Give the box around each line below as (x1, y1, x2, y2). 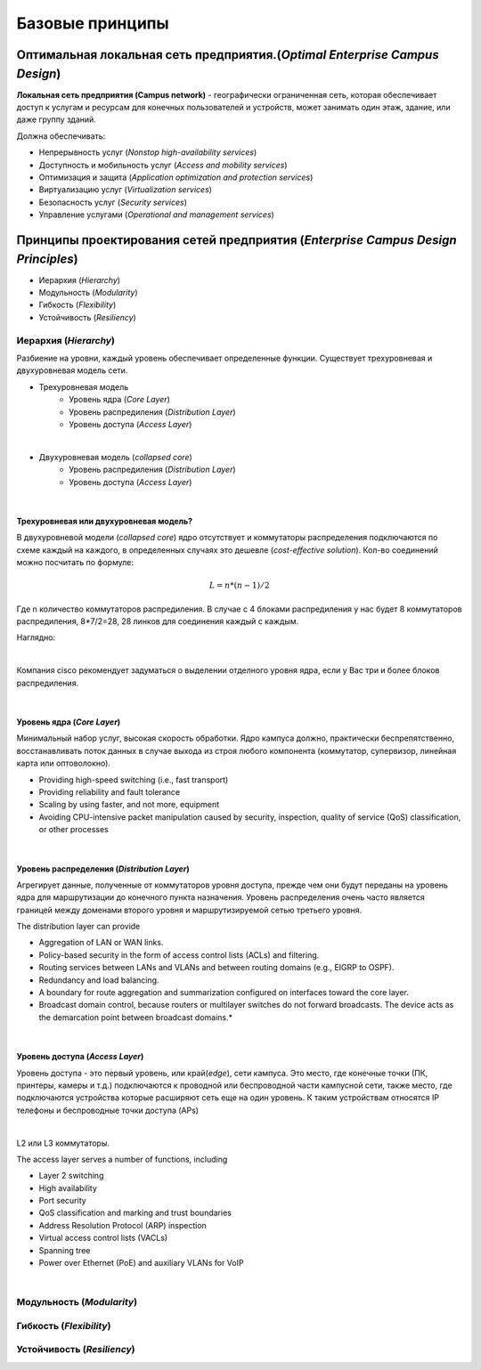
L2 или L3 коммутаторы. (16, 1138, 110, 1148)
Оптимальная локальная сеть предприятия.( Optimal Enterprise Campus (16, 47, 440, 62)
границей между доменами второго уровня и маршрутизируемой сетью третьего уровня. (16, 904, 363, 915)
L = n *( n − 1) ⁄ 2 (208, 580, 271, 591)
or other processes (38, 824, 109, 835)
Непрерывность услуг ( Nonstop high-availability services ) (38, 147, 257, 158)
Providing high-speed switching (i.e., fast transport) (38, 774, 229, 785)
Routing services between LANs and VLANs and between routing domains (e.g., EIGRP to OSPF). (38, 962, 395, 973)
